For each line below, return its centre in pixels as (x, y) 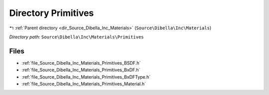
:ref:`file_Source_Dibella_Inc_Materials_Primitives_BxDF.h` (81, 70)
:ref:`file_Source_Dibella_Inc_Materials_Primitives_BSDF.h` (81, 63)
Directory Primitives (52, 13)
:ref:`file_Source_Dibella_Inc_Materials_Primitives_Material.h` (84, 84)
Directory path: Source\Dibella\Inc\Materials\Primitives (76, 37)
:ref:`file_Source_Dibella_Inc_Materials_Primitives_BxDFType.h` (86, 77)
